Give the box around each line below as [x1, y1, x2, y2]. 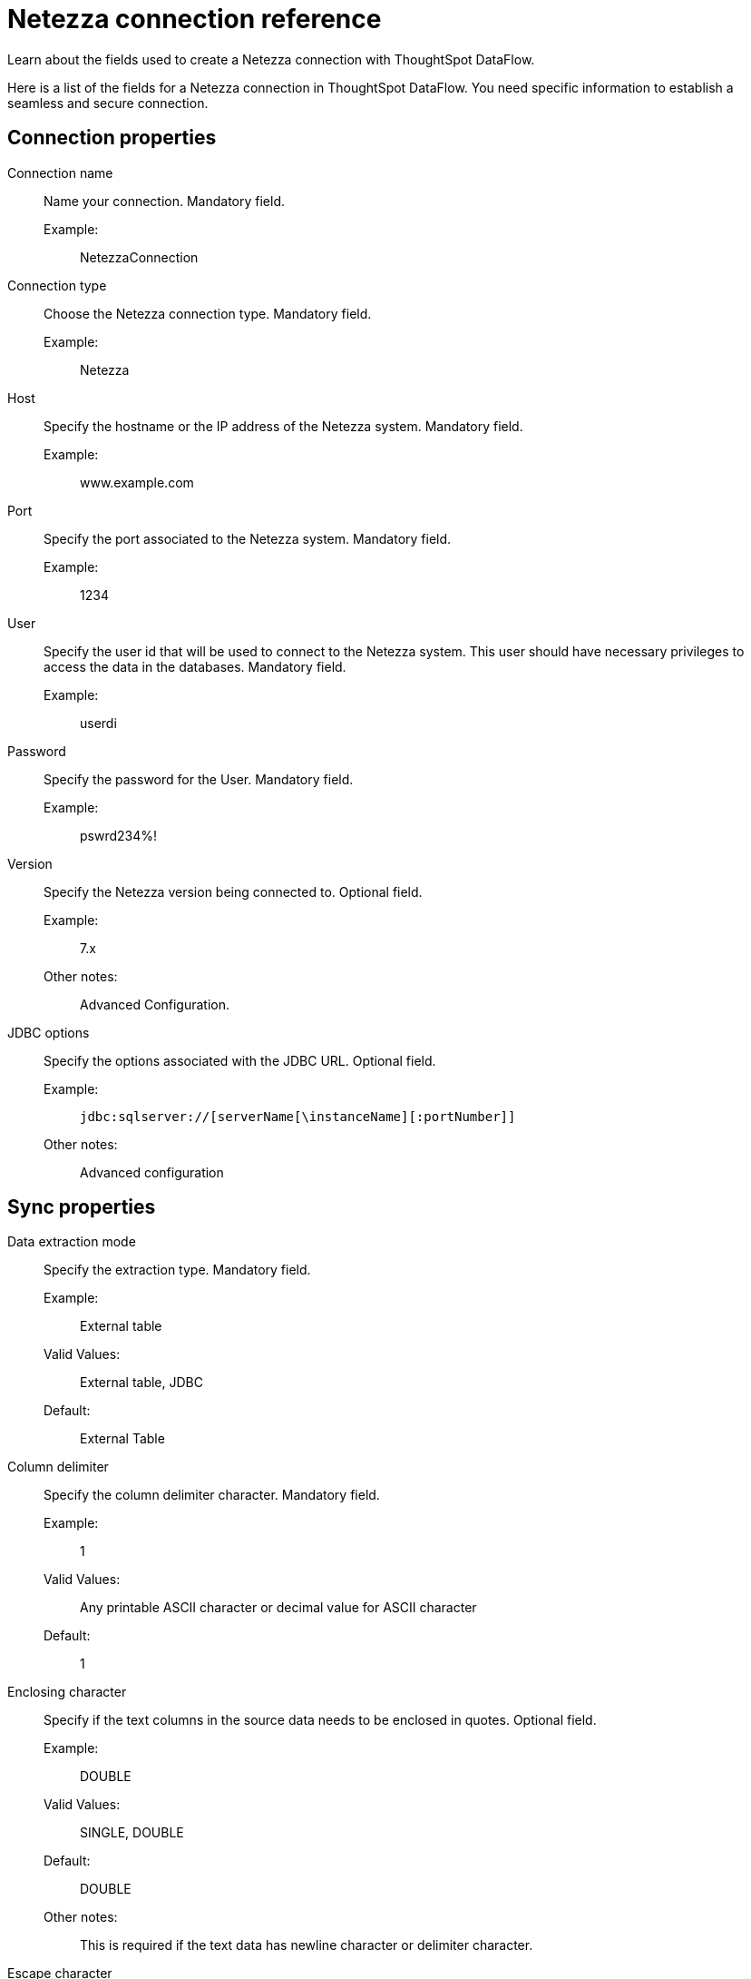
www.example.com [80, 474, 194, 490]
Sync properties [7, 1196, 156, 1219]
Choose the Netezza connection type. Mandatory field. [44, 305, 372, 321]
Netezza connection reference [7, 4, 382, 34]
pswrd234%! [80, 827, 158, 843]
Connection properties [7, 126, 217, 150]
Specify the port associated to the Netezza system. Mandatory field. [44, 530, 452, 546]
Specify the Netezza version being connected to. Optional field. [44, 883, 423, 900]
